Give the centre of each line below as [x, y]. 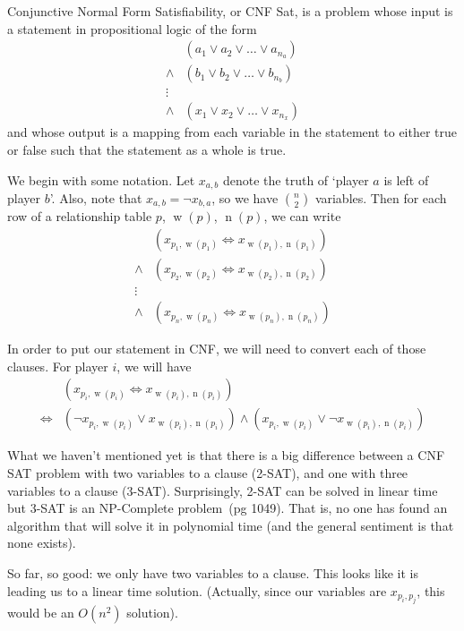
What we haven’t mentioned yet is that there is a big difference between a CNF [226, 455]
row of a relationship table [80, 216]
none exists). [42, 543]
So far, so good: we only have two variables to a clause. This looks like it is [213, 572]
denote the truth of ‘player [296, 179]
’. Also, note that [96, 197]
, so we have [245, 197]
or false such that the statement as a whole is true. [147, 149]
